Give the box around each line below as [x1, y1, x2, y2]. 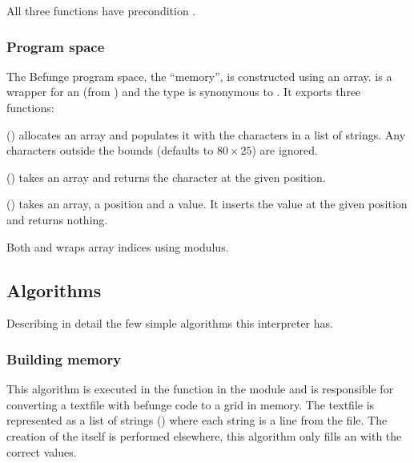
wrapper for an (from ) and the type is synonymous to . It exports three [6, 83, 361, 100]
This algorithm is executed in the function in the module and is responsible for [6, 380, 394, 397]
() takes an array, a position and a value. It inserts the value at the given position [6, 195, 408, 212]
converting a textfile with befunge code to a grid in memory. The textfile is [6, 396, 375, 413]
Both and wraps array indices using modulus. [6, 238, 229, 255]
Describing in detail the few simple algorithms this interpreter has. [6, 315, 333, 332]
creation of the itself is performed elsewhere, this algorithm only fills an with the [6, 427, 402, 444]
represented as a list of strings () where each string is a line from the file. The [6, 412, 388, 429]
